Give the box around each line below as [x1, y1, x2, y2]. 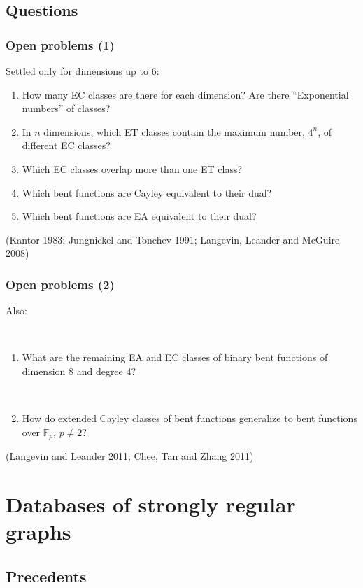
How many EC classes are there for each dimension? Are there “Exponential [22, 87, 349, 101]
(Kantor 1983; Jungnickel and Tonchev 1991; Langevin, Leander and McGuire [6, 232, 340, 246]
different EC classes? [22, 138, 111, 153]
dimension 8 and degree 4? [22, 363, 136, 378]
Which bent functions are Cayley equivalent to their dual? [22, 185, 272, 199]
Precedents [6, 565, 87, 587]
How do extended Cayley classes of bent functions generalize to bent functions [22, 411, 357, 426]
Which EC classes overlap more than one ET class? [22, 161, 243, 176]
